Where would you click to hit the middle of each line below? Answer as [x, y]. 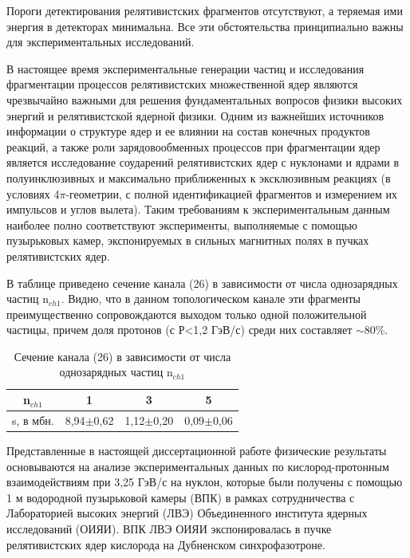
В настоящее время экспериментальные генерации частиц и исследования [185, 68]
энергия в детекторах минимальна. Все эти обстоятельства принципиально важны [205, 26]
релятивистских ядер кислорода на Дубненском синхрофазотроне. [166, 544]
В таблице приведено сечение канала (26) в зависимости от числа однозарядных [202, 283]
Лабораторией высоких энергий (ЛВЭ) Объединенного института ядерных [187, 513]
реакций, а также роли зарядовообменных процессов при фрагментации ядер [193, 146]
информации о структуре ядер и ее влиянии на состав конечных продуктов [188, 131]
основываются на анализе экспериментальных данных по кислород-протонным [198, 466]
